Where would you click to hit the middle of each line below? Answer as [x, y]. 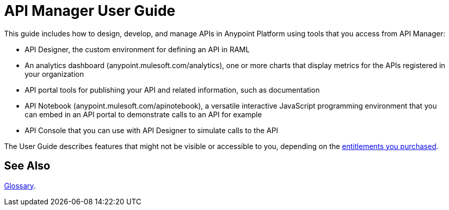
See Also [27, 166]
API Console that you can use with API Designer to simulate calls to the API [152, 130]
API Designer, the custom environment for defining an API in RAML [137, 49]
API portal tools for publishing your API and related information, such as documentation [172, 90]
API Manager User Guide [90, 11]
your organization [54, 74]
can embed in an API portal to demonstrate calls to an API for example [143, 114]
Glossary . [20, 185]
